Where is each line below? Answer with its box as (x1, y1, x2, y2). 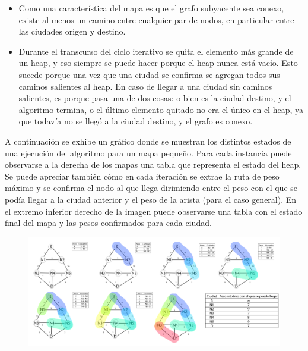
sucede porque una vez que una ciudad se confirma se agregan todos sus (18, 68, 280, 80)
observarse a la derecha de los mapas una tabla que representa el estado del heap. (5, 158, 301, 171)
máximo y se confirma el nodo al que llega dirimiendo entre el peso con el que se (5, 181, 298, 194)
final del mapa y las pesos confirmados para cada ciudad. (5, 217, 212, 229)
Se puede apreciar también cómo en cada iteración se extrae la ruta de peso (5, 170, 280, 182)
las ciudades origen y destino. (18, 25, 126, 37)
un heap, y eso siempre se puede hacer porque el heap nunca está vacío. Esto (18, 57, 298, 69)
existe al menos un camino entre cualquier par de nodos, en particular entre (18, 13, 294, 26)
